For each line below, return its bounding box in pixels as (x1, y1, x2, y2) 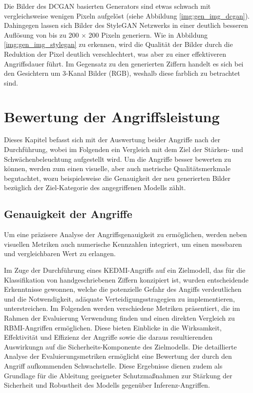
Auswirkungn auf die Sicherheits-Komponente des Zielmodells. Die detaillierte (4, 341, 237, 351)
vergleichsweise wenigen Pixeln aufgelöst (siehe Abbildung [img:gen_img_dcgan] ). (4, 10, 250, 21)
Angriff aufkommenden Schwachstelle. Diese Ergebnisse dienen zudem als (4, 360, 223, 371)
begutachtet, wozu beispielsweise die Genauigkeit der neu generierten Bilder (4, 173, 231, 183)
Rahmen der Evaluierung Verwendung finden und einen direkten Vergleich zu (4, 312, 235, 323)
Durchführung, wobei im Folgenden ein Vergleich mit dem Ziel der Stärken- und (4, 144, 243, 154)
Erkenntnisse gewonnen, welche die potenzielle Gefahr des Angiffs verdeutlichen (4, 284, 242, 294)
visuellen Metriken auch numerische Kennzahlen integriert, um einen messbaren (4, 239, 242, 249)
